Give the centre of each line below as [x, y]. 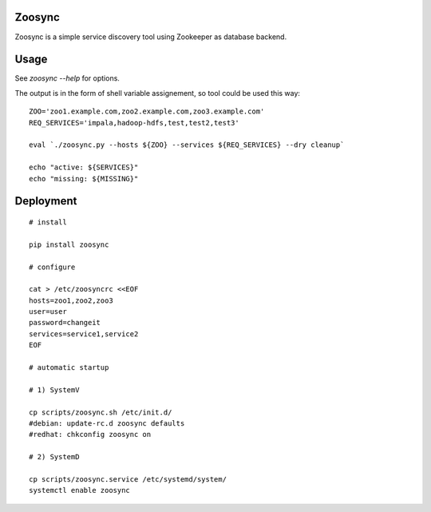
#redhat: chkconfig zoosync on [90, 435]
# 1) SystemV [54, 390]
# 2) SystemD [54, 457]
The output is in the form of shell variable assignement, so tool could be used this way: [158, 93]
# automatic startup [69, 368]
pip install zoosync [69, 244]
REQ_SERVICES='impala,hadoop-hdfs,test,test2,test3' [134, 123]
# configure [52, 267]
